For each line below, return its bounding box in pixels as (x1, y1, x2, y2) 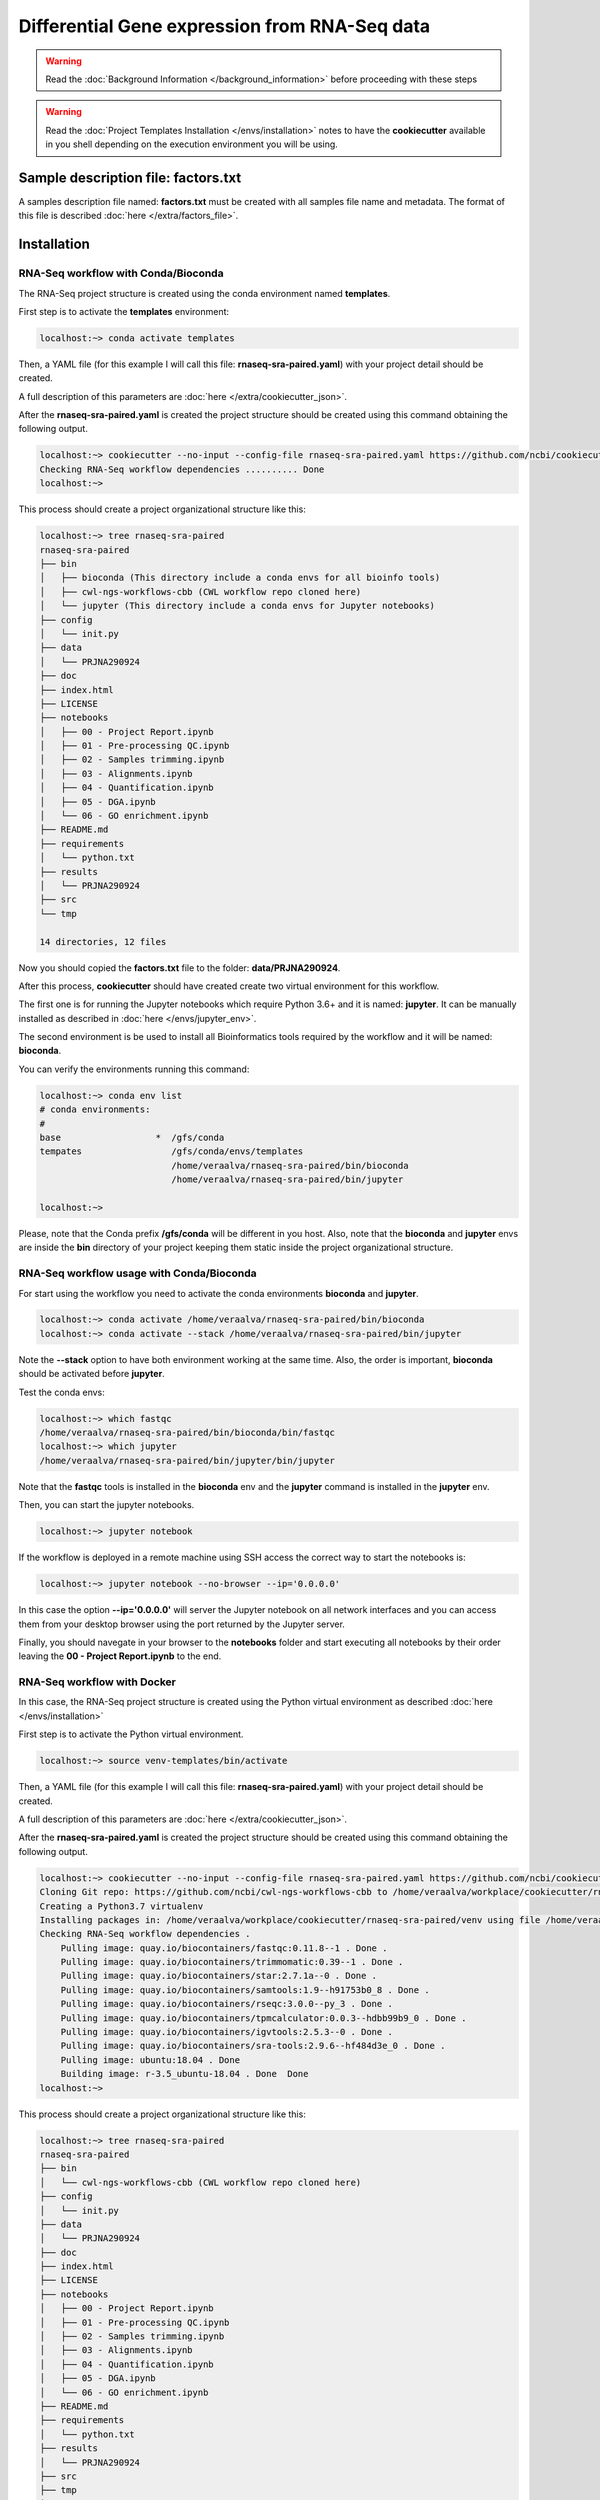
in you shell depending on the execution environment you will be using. (45, 138, 339, 150)
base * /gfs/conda (39, 1132, 225, 1144)
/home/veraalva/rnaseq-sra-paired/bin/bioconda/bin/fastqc (39, 1427, 335, 1439)
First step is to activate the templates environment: (18, 305, 230, 317)
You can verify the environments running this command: (18, 1063, 250, 1075)
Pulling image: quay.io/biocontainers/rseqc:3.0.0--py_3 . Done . (60, 1998, 394, 2010)
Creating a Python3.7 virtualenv (39, 1900, 204, 1912)
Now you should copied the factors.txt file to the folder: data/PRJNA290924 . (18, 961, 341, 974)
